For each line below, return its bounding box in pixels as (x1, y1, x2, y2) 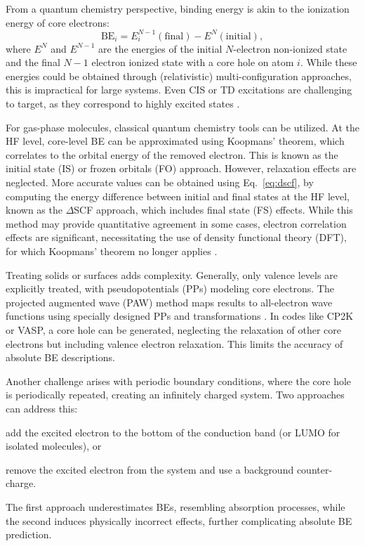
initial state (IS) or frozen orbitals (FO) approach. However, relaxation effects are (6, 161, 357, 176)
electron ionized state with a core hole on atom (91, 55, 294, 70)
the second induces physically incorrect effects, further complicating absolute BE (6, 513, 352, 528)
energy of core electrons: (6, 15, 109, 30)
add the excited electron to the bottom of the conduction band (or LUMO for (6, 424, 340, 439)
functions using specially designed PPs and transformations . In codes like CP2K (6, 308, 354, 323)
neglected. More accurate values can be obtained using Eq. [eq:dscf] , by (6, 175, 314, 190)
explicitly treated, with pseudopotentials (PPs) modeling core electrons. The (6, 281, 334, 296)
